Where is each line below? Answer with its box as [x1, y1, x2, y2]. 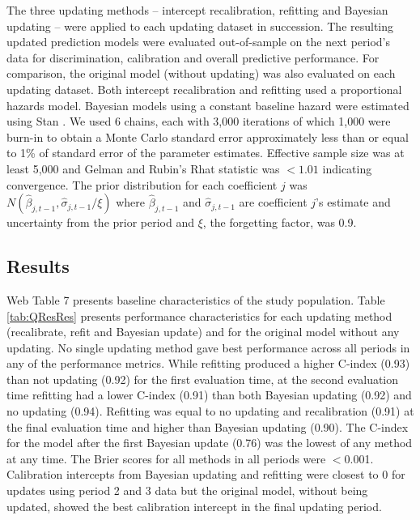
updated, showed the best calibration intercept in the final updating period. [6, 497, 382, 514]
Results [6, 254, 70, 279]
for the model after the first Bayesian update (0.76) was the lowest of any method [6, 434, 413, 451]
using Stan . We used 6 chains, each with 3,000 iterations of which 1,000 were [6, 113, 391, 130]
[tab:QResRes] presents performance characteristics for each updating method [6, 307, 392, 324]
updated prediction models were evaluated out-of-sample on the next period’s [6, 33, 391, 50]
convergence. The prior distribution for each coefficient [6, 176, 278, 193]
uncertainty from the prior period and [6, 214, 195, 231]
